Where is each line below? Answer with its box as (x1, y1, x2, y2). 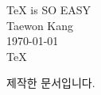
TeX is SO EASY (6, 2, 91, 17)
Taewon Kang (6, 17, 73, 33)
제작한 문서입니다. (6, 74, 95, 91)
